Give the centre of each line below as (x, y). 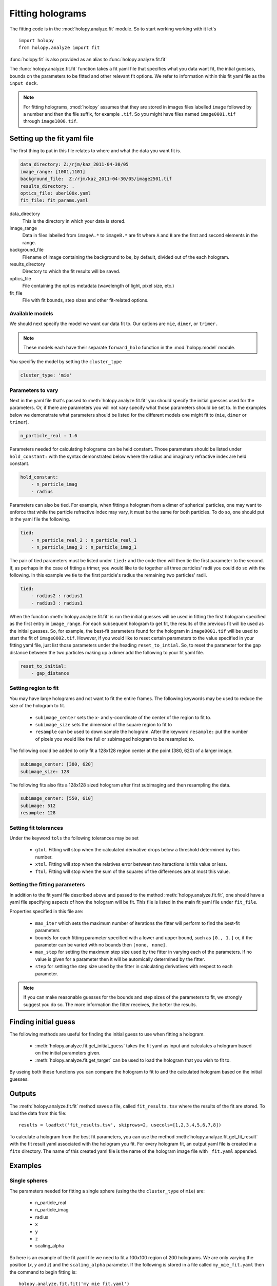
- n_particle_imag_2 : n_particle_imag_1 (84, 547)
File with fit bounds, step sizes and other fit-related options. (85, 300)
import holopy (36, 40)
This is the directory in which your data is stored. (74, 221)
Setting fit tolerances (36, 828)
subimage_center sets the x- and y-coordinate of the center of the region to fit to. (123, 717)
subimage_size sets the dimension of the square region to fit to (104, 724)
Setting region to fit (34, 688)
